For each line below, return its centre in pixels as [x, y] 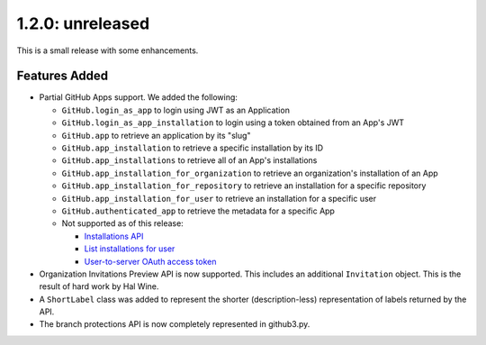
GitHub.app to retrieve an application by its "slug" [156, 135]
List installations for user [130, 249]
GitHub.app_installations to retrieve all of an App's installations [189, 160]
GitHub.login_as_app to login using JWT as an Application [175, 110]
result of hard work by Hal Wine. [99, 286]
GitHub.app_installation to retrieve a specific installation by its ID [193, 148]
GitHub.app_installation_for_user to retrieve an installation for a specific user [219, 198]
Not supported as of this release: [122, 223]
